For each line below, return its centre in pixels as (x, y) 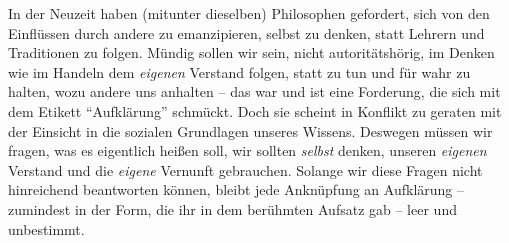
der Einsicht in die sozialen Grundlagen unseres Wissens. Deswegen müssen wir (250, 130)
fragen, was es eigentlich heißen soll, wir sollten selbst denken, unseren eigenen (247, 150)
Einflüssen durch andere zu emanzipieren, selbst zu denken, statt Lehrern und (246, 32)
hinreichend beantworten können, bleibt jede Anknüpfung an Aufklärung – (236, 189)
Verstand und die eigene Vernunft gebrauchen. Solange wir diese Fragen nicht (245, 169)
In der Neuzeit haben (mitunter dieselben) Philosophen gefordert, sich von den (249, 13)
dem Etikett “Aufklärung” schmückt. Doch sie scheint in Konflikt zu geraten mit (255, 110)
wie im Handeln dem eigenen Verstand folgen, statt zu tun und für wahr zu (239, 71)
